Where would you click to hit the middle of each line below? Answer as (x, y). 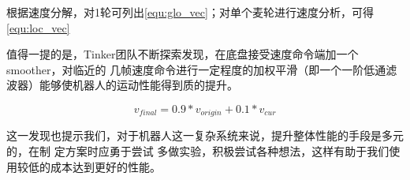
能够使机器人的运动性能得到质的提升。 (138, 85)
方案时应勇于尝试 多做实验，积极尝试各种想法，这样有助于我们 (227, 151)
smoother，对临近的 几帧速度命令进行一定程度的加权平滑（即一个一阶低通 (196, 69)
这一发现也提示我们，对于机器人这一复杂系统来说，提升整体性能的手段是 (194, 135)
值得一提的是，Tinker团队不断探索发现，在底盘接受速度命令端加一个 (183, 54)
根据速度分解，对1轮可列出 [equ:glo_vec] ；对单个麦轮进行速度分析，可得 (190, 12)
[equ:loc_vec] (38, 27)
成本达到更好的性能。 (105, 166)
